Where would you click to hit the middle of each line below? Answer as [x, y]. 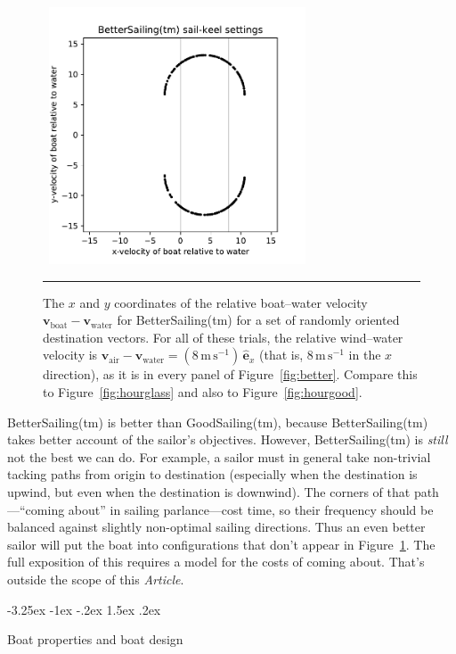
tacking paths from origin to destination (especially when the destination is [212, 474]
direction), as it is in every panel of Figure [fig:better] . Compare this [230, 374]
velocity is [70, 355]
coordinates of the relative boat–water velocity [241, 302]
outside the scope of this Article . [96, 579]
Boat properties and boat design [95, 639]
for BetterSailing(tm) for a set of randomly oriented [258, 320]
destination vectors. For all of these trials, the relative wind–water [223, 337]
